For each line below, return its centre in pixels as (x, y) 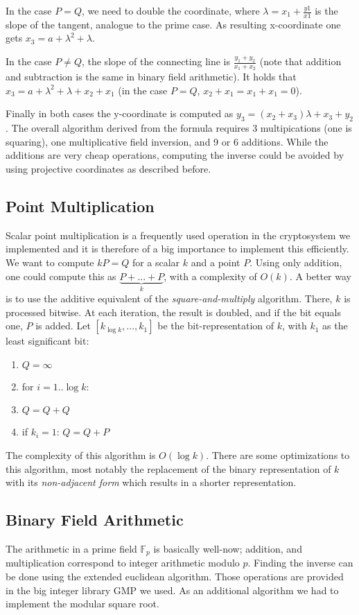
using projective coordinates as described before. (108, 169)
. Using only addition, (296, 262)
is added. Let (63, 326)
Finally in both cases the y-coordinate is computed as (120, 113)
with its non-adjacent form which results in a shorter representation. (151, 482)
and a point (216, 262)
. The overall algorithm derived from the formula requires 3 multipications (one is (179, 128)
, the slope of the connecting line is (156, 61)
